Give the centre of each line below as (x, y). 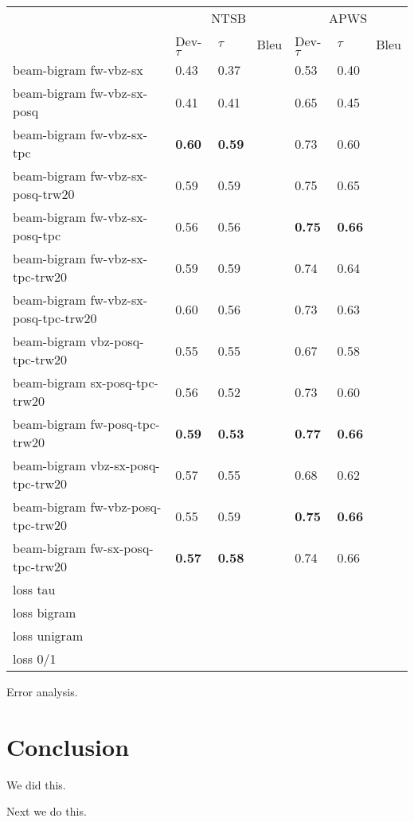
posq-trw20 (44, 194)
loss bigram (45, 612)
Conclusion (68, 746)
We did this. (36, 784)
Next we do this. (47, 811)
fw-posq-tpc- (125, 424)
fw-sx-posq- (122, 548)
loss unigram (48, 635)
